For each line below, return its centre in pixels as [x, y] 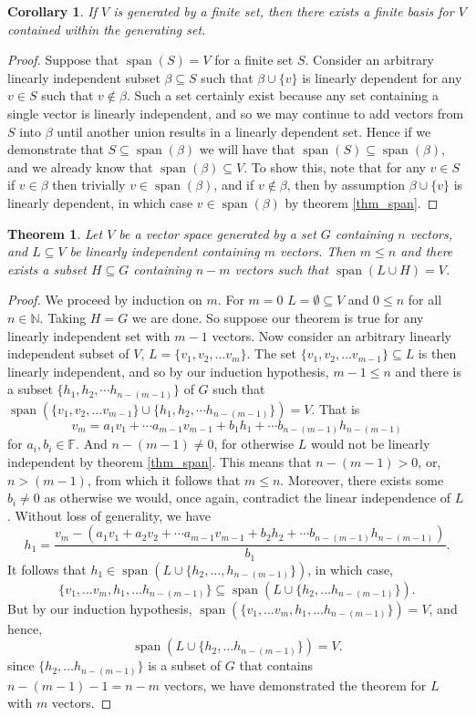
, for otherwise [254, 444]
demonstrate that [56, 149]
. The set [272, 353]
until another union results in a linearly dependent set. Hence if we [244, 131]
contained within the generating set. [107, 29]
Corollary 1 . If [52, 11]
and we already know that [80, 166]
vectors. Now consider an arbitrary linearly [331, 335]
